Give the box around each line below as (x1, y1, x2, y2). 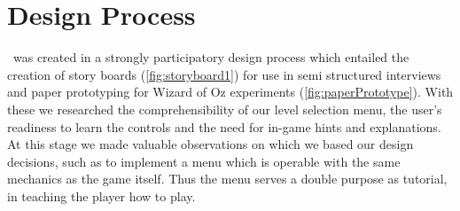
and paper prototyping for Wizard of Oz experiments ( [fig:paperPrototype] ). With (7, 82, 454, 101)
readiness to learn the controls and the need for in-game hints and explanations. (7, 117, 441, 136)
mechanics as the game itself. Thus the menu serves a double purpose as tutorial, (7, 169, 448, 188)
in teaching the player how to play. (7, 186, 196, 205)
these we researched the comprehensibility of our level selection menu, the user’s (7, 99, 442, 118)
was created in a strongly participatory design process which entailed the (12, 48, 409, 66)
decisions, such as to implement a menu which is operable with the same (7, 152, 401, 170)
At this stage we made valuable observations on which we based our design (7, 135, 414, 153)
